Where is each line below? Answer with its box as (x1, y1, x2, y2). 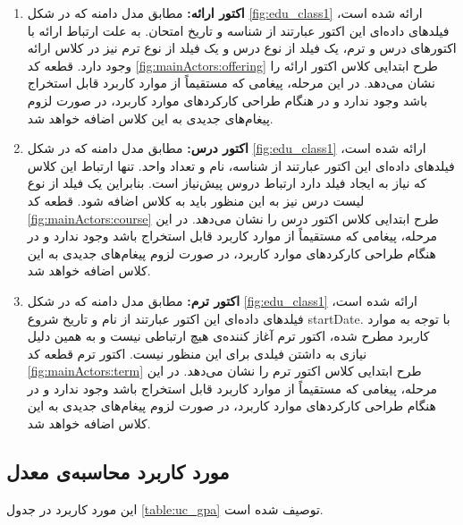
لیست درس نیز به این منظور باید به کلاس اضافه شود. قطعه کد (27, 191, 365, 209)
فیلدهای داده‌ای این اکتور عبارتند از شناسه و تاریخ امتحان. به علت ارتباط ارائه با (27, 21, 450, 39)
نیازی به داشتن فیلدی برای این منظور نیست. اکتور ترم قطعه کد (27, 343, 367, 362)
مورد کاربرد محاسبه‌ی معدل (6, 458, 230, 486)
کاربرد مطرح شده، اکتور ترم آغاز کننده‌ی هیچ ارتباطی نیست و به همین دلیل (27, 326, 430, 345)
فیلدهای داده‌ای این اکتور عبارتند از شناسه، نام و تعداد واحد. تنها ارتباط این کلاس (27, 156, 455, 174)
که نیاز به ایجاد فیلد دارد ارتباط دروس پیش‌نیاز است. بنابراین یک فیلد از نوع (27, 174, 427, 192)
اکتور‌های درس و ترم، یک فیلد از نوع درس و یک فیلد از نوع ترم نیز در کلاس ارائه (27, 38, 457, 57)
